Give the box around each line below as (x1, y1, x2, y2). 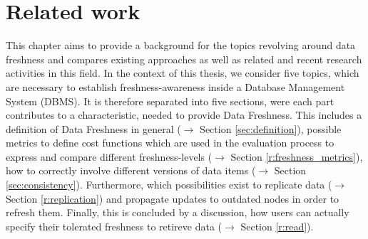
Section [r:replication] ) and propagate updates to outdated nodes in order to (6, 191, 339, 206)
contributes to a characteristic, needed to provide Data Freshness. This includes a (6, 107, 362, 122)
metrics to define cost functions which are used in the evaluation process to (6, 135, 334, 150)
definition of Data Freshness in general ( (6, 121, 181, 136)
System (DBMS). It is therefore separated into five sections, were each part (6, 93, 334, 108)
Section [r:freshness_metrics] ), (230, 149, 363, 164)
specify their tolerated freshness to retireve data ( (6, 218, 223, 233)
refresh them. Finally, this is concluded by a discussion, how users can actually (6, 205, 349, 220)
